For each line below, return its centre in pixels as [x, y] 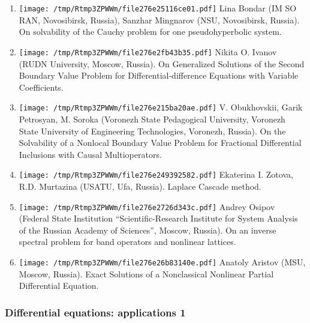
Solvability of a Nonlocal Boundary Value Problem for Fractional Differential [160, 143]
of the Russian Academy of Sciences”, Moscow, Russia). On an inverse [148, 230]
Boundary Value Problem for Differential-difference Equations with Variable [159, 75]
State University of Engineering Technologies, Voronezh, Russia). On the [152, 131]
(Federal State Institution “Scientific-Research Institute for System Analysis [158, 218]
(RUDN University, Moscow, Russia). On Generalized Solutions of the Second [162, 63]
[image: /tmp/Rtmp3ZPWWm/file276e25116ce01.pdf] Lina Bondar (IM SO [158, 8]
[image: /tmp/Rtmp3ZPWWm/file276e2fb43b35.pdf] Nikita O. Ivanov [148, 51]
